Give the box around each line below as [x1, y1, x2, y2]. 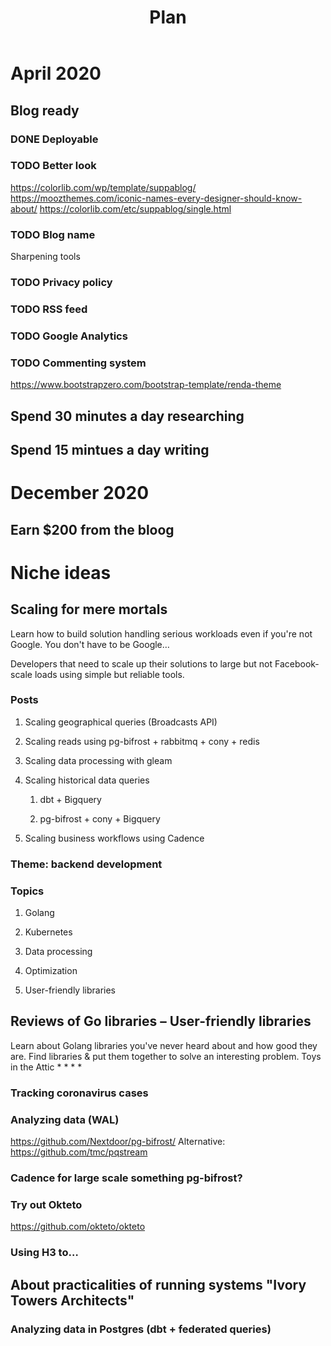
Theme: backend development [10, 857, 163, 871]
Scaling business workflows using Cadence [24, 832, 205, 844]
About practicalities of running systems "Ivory [10, 1276, 307, 1293]
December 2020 [10, 482, 150, 505]
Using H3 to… [10, 1246, 79, 1260]
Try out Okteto [10, 1197, 83, 1211]
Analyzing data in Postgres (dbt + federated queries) [10, 1322, 272, 1336]
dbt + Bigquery [39, 793, 102, 805]
